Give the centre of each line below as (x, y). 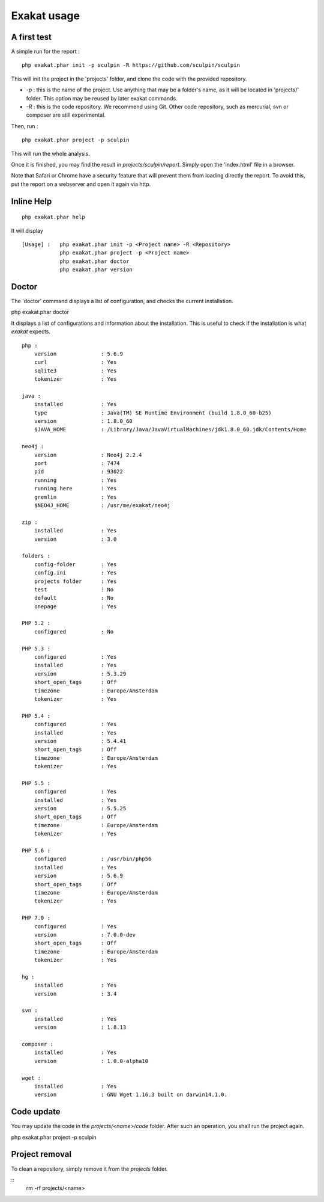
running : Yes (75, 480)
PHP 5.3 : (36, 649)
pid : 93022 (78, 472)
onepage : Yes (75, 606)
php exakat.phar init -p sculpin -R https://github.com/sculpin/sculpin (131, 65)
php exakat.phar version (96, 270)
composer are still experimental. (66, 115)
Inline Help (31, 201)
